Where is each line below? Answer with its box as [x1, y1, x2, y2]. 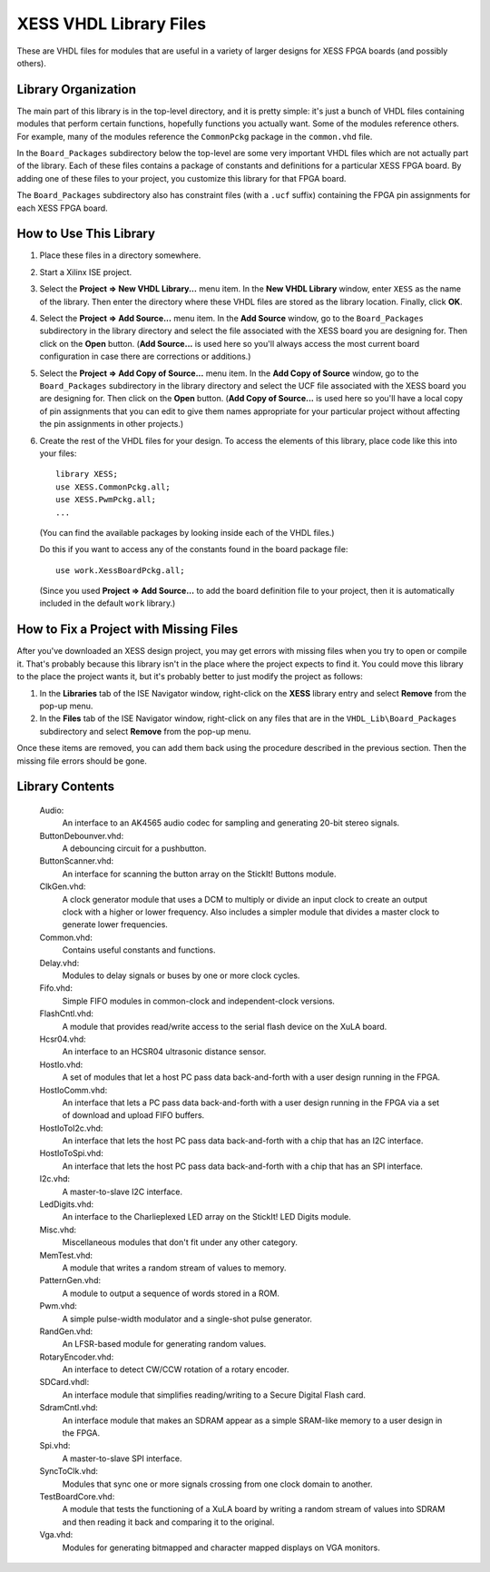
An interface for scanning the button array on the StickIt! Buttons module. [62, 868, 337, 879]
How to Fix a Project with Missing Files [16, 622, 239, 638]
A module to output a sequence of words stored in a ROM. [62, 1288, 280, 1299]
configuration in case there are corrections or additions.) [39, 351, 251, 362]
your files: [39, 448, 77, 459]
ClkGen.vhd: [39, 881, 86, 892]
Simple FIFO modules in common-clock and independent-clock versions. [62, 995, 336, 1006]
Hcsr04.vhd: [39, 1033, 86, 1044]
